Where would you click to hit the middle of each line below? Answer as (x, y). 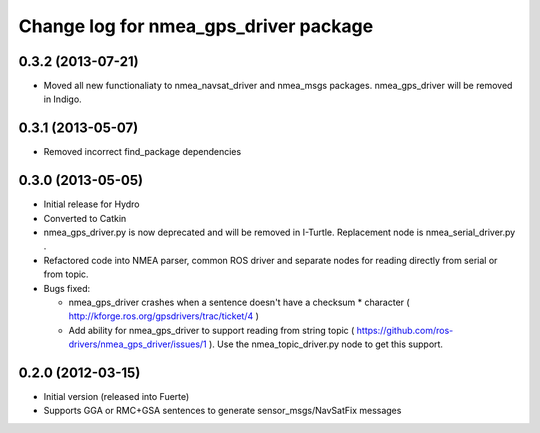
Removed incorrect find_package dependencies (142, 152)
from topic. (66, 274)
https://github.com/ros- (405, 330)
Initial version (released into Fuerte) (116, 397)
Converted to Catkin (85, 218)
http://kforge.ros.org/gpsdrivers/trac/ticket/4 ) (164, 316)
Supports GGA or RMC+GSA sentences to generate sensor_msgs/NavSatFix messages (222, 411)
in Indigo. (62, 99)
